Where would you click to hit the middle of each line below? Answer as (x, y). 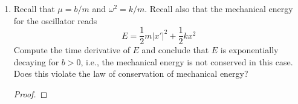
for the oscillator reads (55, 20)
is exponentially (249, 50)
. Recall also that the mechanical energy (219, 8)
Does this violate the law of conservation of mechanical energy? (131, 73)
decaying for (36, 61)
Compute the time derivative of (72, 50)
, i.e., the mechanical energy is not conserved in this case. (187, 61)
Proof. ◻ (31, 94)
